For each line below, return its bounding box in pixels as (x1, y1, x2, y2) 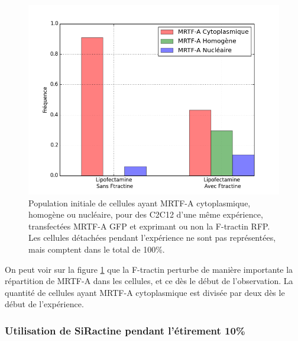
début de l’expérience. (5, 298, 84, 310)
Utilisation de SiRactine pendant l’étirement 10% (5, 323, 245, 337)
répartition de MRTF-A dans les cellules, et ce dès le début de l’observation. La (5, 275, 293, 287)
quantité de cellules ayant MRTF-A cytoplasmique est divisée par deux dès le (5, 286, 285, 298)
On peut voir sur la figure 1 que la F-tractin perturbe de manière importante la (5, 263, 293, 275)
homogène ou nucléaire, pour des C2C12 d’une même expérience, (28, 208, 263, 221)
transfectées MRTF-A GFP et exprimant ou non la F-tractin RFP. (28, 219, 270, 232)
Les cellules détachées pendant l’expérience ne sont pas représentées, (28, 231, 276, 244)
